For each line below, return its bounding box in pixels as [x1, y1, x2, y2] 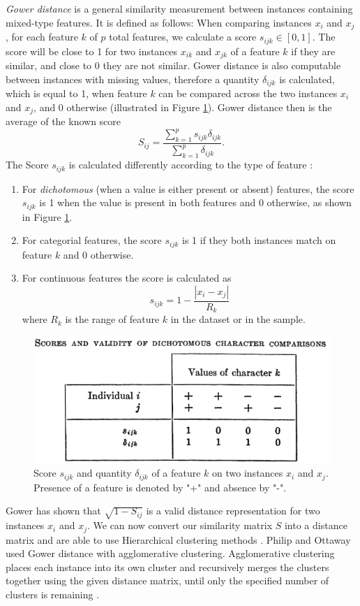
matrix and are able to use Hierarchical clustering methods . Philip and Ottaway [6, 532, 351, 547]
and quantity [76, 466, 132, 480]
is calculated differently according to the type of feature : [68, 157, 313, 172]
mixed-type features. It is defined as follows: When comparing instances [6, 15, 312, 29]
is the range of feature [65, 312, 160, 326]
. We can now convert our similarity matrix [87, 518, 273, 533]
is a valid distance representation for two [146, 503, 320, 518]
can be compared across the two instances [158, 86, 338, 100]
